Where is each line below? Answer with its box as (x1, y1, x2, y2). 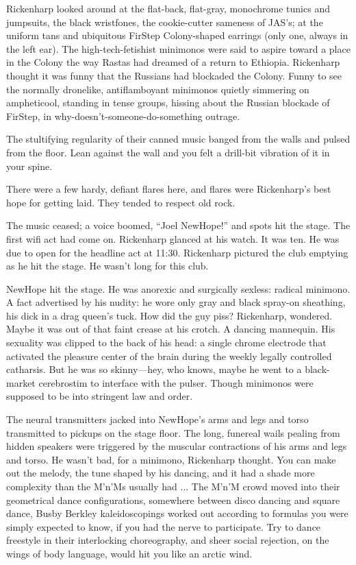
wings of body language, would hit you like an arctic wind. (6, 546, 253, 560)
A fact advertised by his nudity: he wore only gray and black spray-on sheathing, (6, 295, 346, 309)
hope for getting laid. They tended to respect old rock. (6, 195, 236, 209)
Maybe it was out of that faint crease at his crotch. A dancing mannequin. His (6, 322, 335, 336)
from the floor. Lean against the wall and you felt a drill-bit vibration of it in (6, 145, 330, 159)
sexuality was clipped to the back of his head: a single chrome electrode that (6, 335, 327, 350)
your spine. (6, 158, 53, 173)
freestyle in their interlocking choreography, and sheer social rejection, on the (6, 533, 329, 547)
